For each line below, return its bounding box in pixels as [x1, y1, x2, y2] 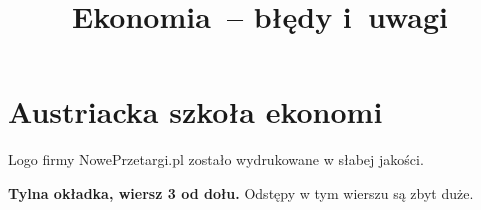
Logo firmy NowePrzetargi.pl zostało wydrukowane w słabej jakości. [8, 149, 424, 170]
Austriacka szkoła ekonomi [8, 91, 383, 132]
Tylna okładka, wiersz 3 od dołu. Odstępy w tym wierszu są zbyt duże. [8, 182, 474, 203]
